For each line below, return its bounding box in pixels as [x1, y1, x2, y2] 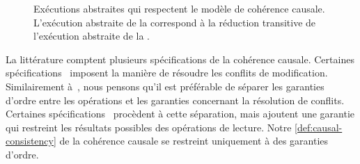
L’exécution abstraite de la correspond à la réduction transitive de [33, 15, 316, 29]
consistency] [6, 133, 56, 148]
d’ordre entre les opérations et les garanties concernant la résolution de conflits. [6, 92, 345, 107]
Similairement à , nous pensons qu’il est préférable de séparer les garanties [6, 79, 324, 93]
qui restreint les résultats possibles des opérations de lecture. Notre [6, 120, 292, 134]
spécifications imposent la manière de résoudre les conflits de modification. [6, 65, 328, 80]
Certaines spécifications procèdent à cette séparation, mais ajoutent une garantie [6, 106, 355, 121]
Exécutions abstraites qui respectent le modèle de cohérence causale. [33, 1, 325, 15]
